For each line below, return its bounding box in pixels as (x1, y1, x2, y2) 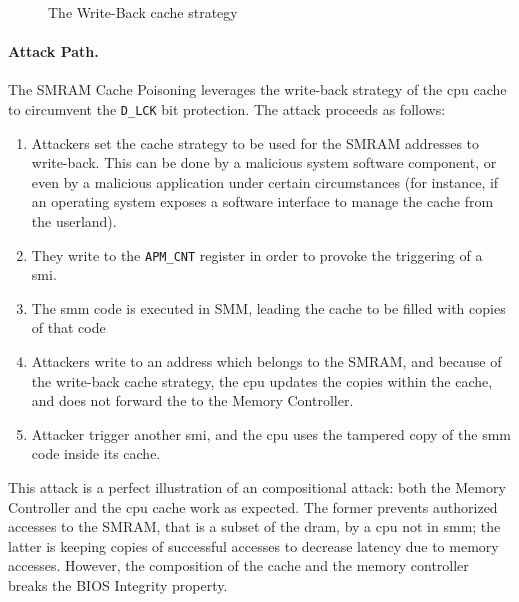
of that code (31, 317, 106, 338)
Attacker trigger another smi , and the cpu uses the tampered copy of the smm (31, 423, 512, 444)
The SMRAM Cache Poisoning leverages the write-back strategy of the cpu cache (8, 79, 507, 100)
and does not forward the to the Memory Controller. (31, 390, 354, 411)
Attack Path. (8, 41, 99, 62)
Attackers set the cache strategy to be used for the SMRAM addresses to (31, 132, 480, 153)
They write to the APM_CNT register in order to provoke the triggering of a (31, 244, 483, 265)
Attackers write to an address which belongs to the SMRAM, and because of (31, 351, 502, 372)
